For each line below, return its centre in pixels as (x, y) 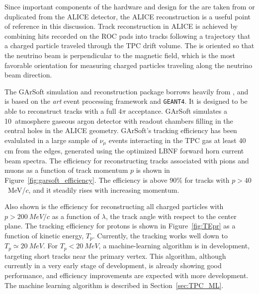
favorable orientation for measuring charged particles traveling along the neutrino (129, 65)
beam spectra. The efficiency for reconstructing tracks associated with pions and (127, 160)
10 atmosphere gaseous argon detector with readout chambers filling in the (119, 120)
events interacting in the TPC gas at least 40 (177, 140)
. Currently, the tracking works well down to (160, 235)
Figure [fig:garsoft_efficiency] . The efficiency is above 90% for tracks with (117, 180)
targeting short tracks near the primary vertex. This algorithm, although (115, 256)
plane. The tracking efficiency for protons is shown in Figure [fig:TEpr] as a (120, 226)
